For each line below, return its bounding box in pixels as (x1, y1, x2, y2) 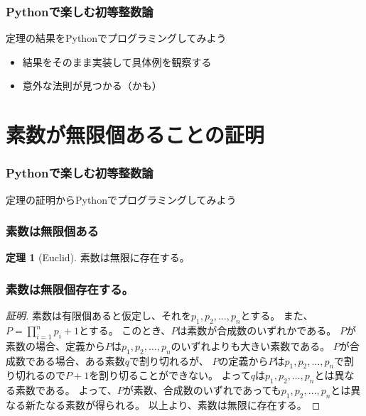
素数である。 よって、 (15, 383, 117, 398)
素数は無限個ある (6, 222, 99, 240)
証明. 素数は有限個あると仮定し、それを (6, 308, 191, 323)
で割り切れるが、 (129, 353, 209, 368)
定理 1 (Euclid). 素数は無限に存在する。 (6, 250, 190, 265)
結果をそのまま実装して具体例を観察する (22, 54, 212, 69)
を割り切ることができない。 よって (89, 368, 251, 383)
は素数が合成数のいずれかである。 (177, 323, 337, 338)
